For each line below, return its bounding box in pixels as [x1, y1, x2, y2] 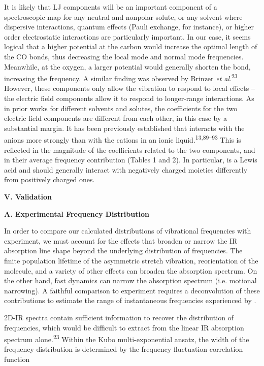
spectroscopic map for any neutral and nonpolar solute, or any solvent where [4, 11, 243, 22]
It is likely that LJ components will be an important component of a [4, 2, 217, 12]
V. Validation [4, 191, 52, 202]
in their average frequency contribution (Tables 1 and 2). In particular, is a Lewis [4, 154, 257, 165]
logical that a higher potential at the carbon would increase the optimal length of [4, 41, 257, 52]
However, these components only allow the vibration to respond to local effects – [4, 83, 255, 93]
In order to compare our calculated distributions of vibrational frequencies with [4, 225, 251, 236]
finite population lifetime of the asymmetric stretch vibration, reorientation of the [4, 255, 258, 265]
